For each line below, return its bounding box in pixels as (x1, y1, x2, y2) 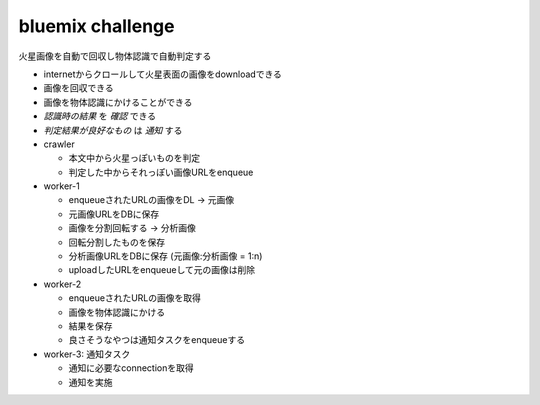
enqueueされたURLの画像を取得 (68, 292, 202, 304)
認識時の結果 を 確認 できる (43, 110, 157, 122)
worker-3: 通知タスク (43, 348, 131, 360)
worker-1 (43, 180, 80, 192)
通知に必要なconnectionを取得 (68, 362, 194, 374)
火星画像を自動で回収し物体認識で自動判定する (18, 50, 212, 62)
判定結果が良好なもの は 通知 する (43, 124, 183, 136)
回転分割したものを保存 (68, 236, 165, 248)
